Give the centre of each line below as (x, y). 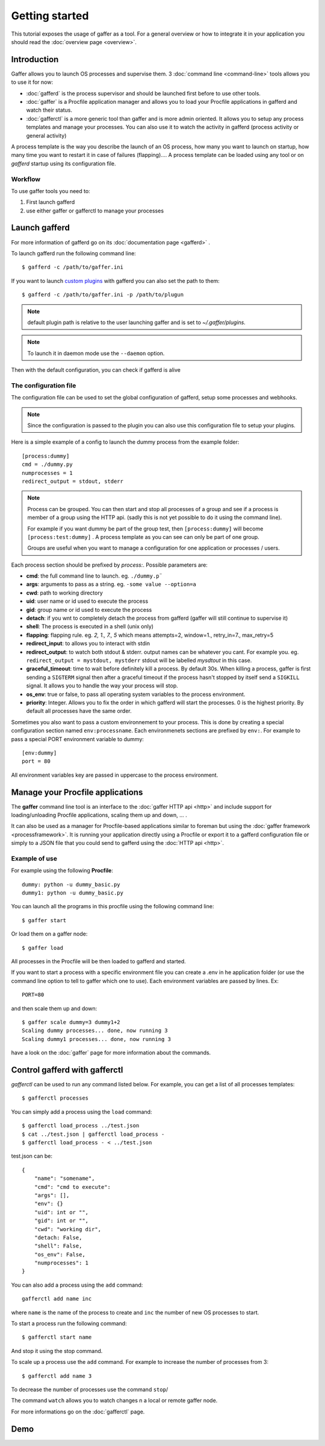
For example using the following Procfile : (62, 871)
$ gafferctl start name (57, 1337)
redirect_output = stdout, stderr (73, 481)
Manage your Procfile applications (77, 792)
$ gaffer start (44, 920)
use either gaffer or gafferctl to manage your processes (95, 211)
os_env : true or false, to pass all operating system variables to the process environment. (136, 694)
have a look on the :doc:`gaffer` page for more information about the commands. (111, 1053)
